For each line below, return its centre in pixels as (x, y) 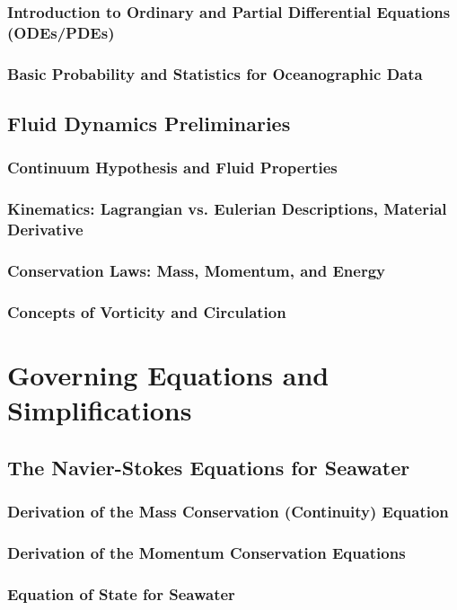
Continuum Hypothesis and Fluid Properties (172, 168)
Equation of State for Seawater (121, 593)
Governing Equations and (168, 374)
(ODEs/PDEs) (61, 32)
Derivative (45, 230)
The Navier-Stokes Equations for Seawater (209, 467)
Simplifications (100, 410)
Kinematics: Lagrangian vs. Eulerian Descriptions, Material (227, 209)
